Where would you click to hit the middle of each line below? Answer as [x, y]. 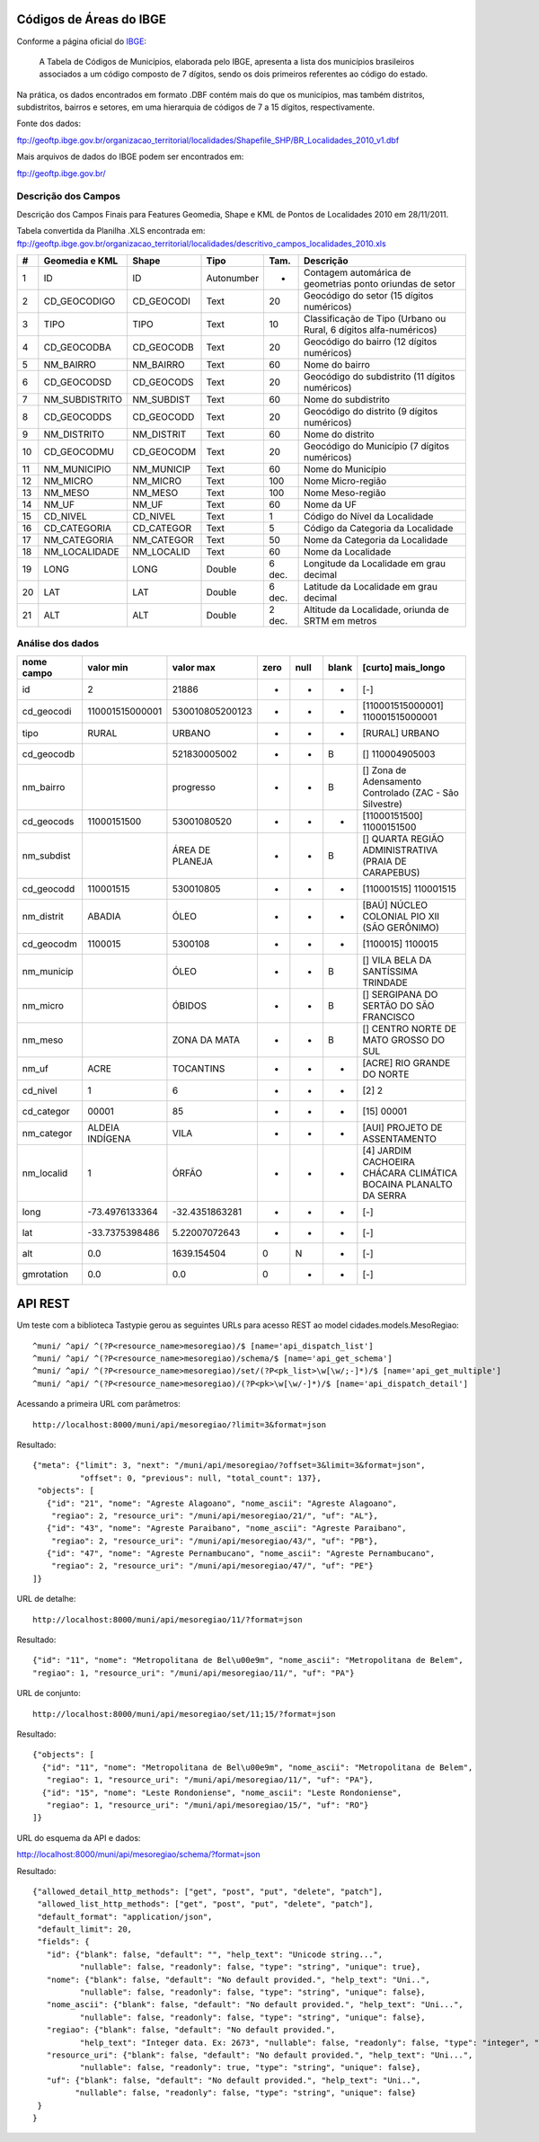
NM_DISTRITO [74, 434]
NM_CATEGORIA [79, 539]
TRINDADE [385, 982]
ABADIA [104, 916]
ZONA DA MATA [206, 1040]
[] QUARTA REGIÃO [403, 839]
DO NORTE [386, 1074]
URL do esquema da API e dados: [79, 1837]
